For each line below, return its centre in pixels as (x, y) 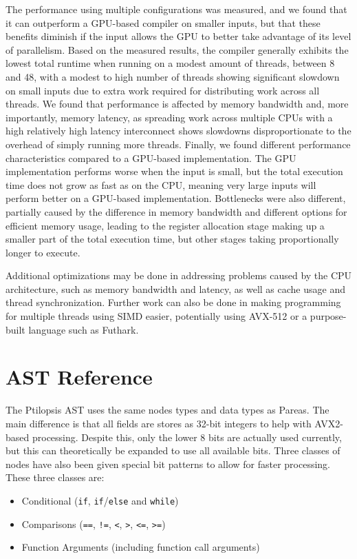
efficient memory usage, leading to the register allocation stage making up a (165, 225)
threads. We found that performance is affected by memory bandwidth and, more (177, 104)
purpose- (328, 316)
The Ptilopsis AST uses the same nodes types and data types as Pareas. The (167, 410)
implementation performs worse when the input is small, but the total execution (174, 171)
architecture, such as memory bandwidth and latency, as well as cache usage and (175, 288)
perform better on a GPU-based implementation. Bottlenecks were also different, (176, 198)
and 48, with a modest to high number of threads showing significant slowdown (173, 76)
